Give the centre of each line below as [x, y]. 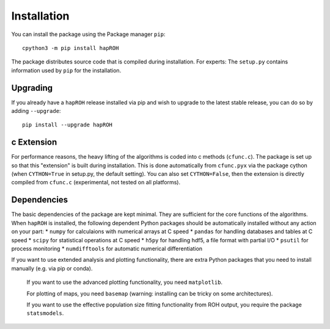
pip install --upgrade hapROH [68, 125]
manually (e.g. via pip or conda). [52, 268]
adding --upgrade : [36, 111]
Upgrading [32, 88]
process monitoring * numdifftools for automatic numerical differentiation [107, 248]
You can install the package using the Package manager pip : [88, 34]
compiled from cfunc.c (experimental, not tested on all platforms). [96, 183]
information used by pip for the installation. [66, 70]
